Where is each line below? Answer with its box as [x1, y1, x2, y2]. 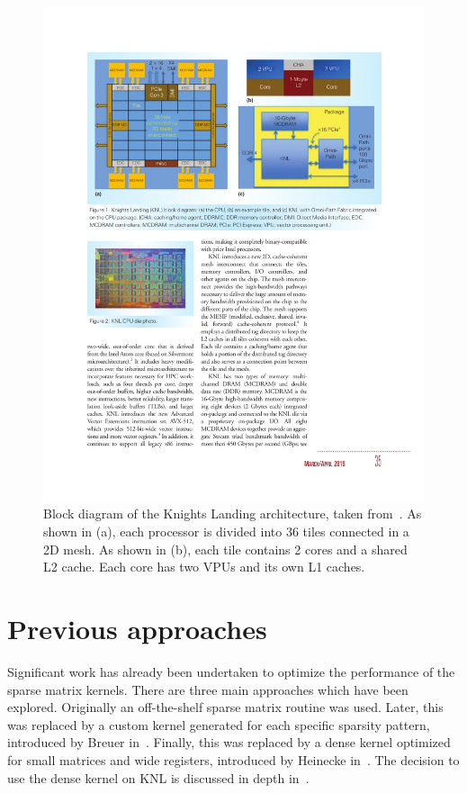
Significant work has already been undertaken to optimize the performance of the [7, 662, 455, 680]
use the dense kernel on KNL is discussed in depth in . [7, 768, 310, 787]
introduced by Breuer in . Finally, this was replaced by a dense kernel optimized [7, 733, 451, 752]
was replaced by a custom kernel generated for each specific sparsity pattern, [7, 715, 430, 734]
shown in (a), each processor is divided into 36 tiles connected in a [43, 522, 409, 541]
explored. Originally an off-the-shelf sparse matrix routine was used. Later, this [7, 698, 444, 716]
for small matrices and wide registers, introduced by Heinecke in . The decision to [7, 750, 460, 769]
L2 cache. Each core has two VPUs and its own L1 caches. [43, 557, 365, 576]
